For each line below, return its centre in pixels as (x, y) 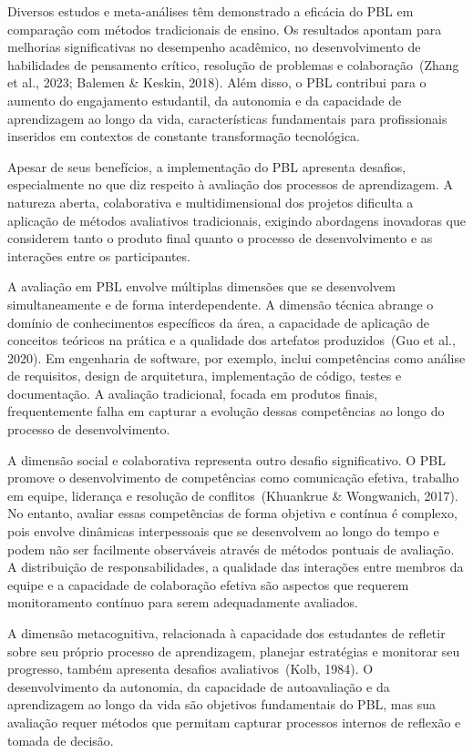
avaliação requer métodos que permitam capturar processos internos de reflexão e (234, 722)
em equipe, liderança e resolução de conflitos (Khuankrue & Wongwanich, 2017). (233, 495)
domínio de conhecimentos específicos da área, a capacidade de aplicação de (218, 322)
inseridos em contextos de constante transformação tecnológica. (184, 136)
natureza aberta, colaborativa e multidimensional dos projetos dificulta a (211, 202)
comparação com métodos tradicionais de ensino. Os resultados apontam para (225, 29)
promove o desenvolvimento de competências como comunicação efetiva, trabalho (233, 478)
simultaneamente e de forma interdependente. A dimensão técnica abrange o (221, 304)
